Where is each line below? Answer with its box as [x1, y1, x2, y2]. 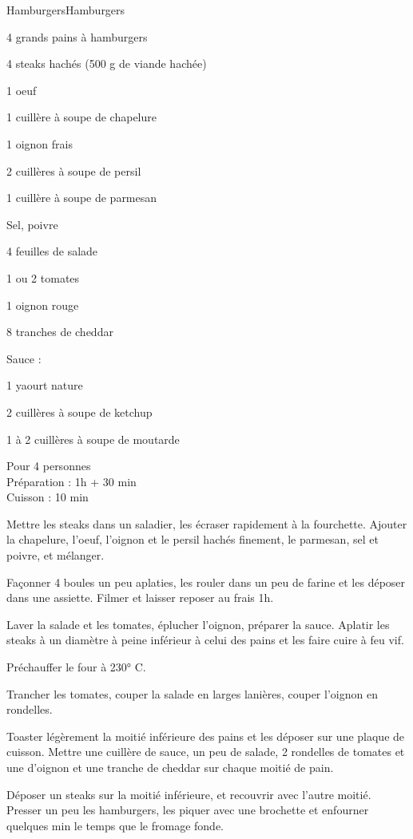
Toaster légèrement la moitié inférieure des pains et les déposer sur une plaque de [6, 727, 405, 744]
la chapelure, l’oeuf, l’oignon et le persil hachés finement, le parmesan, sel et [6, 531, 379, 548]
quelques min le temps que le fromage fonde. [6, 817, 224, 833]
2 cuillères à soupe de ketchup [6, 403, 153, 420]
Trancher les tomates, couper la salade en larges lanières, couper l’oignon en [6, 685, 378, 702]
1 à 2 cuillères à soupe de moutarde [6, 430, 180, 447]
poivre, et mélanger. [6, 547, 105, 564]
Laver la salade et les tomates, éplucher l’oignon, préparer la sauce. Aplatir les [6, 615, 390, 632]
